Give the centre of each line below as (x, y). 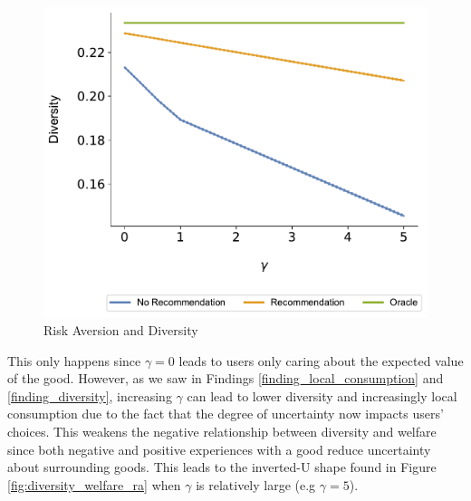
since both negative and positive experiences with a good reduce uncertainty (219, 449)
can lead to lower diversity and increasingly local (322, 395)
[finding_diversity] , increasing (90, 395)
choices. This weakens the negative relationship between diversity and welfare (222, 431)
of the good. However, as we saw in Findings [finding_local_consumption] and (226, 378)
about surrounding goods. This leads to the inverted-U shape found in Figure (222, 467)
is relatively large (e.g (256, 484)
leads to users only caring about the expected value (321, 360)
